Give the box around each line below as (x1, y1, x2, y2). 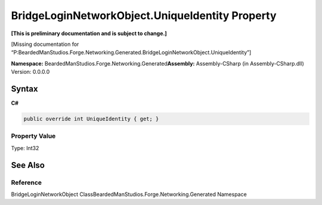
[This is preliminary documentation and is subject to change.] (11, 30, 167, 37)
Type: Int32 (11, 144, 39, 151)
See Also (11, 160, 45, 170)
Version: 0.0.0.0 (11, 69, 50, 76)
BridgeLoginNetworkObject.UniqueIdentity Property (11, 9, 277, 22)
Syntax (11, 83, 38, 94)
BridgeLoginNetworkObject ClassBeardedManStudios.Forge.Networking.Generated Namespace (11, 191, 247, 198)
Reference (11, 178, 42, 187)
